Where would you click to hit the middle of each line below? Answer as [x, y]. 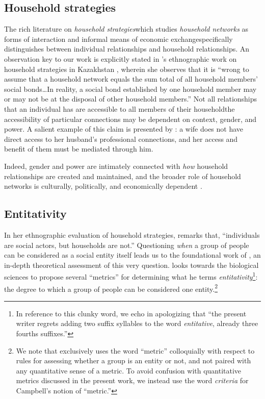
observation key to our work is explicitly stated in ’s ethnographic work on [121, 58]
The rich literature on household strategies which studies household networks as [126, 29]
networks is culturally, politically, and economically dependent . [103, 186]
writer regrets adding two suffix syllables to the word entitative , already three [137, 323]
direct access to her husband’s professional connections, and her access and [121, 139]
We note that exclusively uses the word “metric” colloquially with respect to [135, 350]
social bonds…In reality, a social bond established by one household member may [130, 89]
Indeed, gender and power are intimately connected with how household [116, 166]
